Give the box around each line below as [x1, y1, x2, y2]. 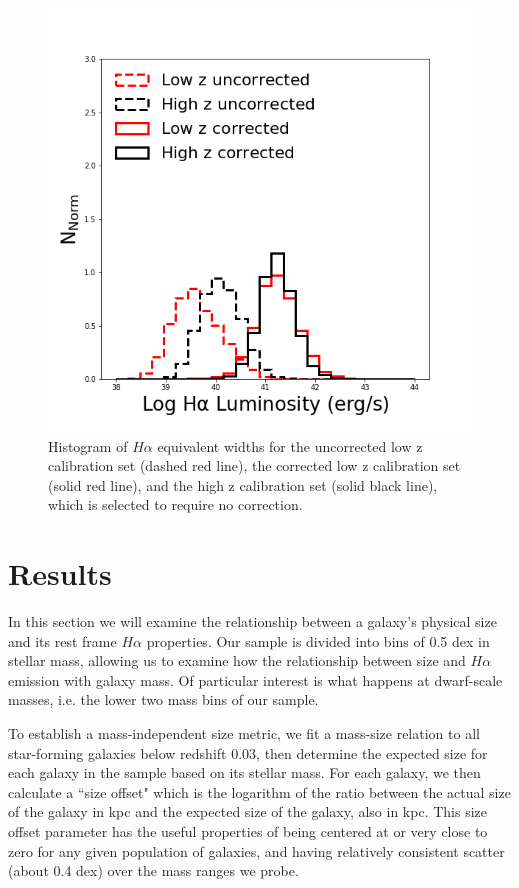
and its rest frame [8, 630, 117, 651]
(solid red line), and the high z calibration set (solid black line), [48, 474, 438, 495]
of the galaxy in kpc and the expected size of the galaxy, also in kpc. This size [8, 801, 488, 822]
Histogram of [48, 435, 128, 456]
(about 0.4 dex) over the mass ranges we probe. [8, 860, 299, 881]
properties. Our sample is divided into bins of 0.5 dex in [146, 630, 490, 651]
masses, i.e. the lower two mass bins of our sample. [8, 689, 319, 710]
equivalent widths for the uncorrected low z [157, 435, 423, 456]
